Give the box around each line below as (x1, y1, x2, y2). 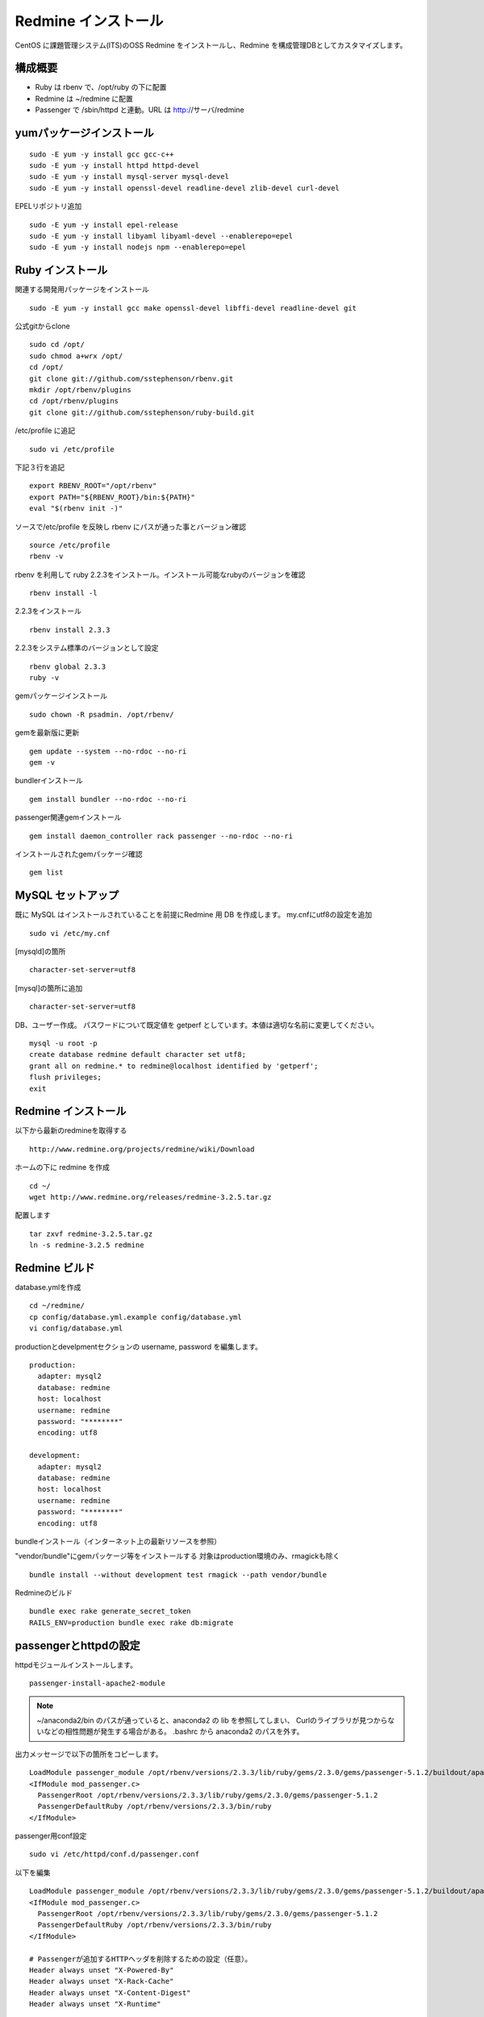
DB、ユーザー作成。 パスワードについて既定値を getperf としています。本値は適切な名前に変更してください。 (15, 1020, 379, 1029)
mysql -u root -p (29, 1038, 98, 1048)
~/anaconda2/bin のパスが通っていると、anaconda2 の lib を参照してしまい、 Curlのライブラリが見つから (36, 1715, 388, 1725)
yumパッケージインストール (15, 126, 155, 140)
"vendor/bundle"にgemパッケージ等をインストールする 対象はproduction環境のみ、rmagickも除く (15, 1551, 340, 1561)
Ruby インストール (15, 263, 108, 278)
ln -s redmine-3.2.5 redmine (29, 1241, 144, 1250)
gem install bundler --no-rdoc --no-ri (29, 795, 187, 804)
